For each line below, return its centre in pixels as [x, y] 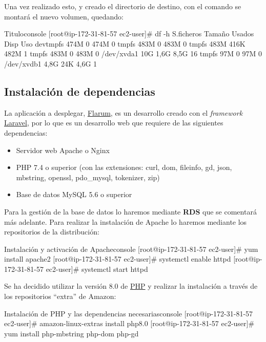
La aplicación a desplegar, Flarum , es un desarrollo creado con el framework [124, 112]
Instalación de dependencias [80, 91]
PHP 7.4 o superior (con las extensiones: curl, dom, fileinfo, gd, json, [124, 167]
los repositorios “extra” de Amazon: [60, 296]
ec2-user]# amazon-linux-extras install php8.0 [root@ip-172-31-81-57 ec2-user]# [129, 323]
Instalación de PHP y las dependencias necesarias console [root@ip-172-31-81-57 [129, 313]
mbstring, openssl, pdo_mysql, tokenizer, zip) [88, 177]
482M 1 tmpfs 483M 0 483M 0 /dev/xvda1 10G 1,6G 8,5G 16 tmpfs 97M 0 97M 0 [133, 54]
